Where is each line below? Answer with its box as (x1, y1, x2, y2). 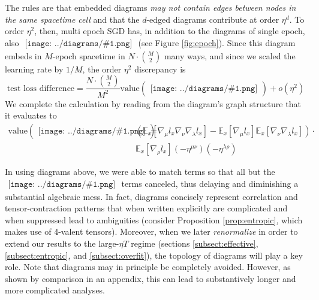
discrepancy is (134, 62, 186, 75)
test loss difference (7, 84, 75, 93)
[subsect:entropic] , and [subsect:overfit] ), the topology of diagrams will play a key (5, 249, 303, 261)
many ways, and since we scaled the (164, 49, 296, 62)
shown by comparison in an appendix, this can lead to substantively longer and (5, 272, 296, 284)
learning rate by (5, 62, 64, 75)
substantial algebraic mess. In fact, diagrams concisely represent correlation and (5, 190, 298, 202)
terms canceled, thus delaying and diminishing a (121, 177, 299, 189)
